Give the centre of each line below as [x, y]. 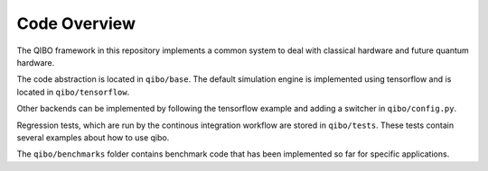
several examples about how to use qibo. [93, 137]
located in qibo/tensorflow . [73, 92]
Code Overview [76, 23]
